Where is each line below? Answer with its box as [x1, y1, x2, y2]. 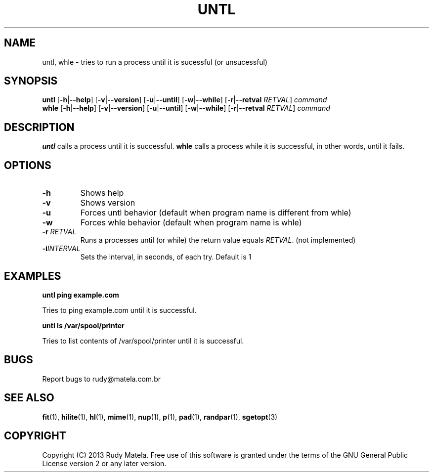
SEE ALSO [4, 391, 54, 404]
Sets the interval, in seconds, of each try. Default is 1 [80, 253, 252, 261]
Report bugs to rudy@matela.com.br [42, 374, 161, 383]
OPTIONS [4, 159, 51, 172]
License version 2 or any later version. [42, 459, 167, 468]
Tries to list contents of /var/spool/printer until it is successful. [42, 336, 244, 345]
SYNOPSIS [4, 75, 58, 87]
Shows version [80, 198, 135, 208]
